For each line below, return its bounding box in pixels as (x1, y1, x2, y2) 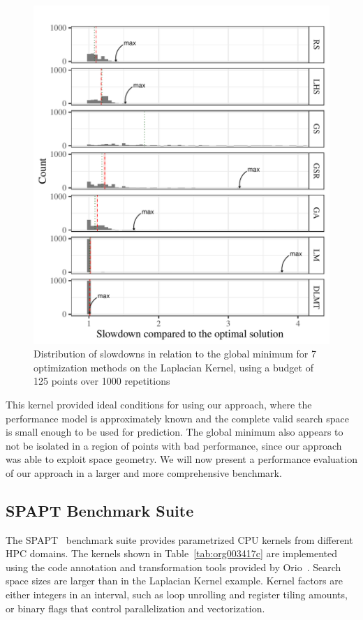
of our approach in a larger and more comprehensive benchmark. (6, 465, 282, 480)
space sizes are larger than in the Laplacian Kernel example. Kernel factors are (6, 573, 343, 588)
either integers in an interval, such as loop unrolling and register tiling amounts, (6, 587, 348, 602)
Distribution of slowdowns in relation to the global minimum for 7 (34, 346, 317, 361)
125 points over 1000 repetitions (34, 374, 170, 388)
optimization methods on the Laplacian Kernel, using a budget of (34, 360, 313, 374)
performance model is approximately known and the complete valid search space (6, 411, 349, 425)
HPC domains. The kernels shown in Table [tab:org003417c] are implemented (6, 546, 338, 561)
